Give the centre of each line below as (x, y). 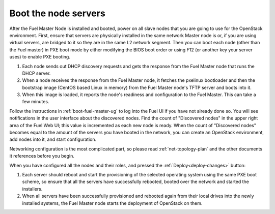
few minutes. (36, 102)
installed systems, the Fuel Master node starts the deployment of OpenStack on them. (112, 203)
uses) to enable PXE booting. (40, 57)
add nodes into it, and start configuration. (53, 139)
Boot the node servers (57, 13)
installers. (32, 189)
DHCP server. (36, 73)
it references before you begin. (42, 156)
